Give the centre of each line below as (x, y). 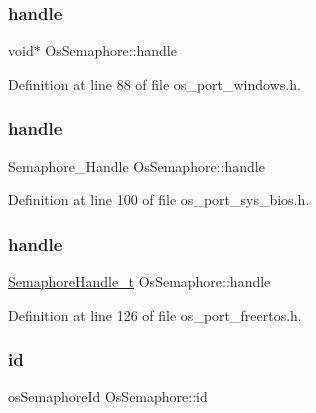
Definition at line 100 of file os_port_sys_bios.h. (159, 199)
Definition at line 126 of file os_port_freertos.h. (155, 314)
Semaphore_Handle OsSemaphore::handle (136, 165)
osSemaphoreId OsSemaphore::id (108, 396)
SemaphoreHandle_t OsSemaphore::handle (139, 281)
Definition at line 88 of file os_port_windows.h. (154, 83)
